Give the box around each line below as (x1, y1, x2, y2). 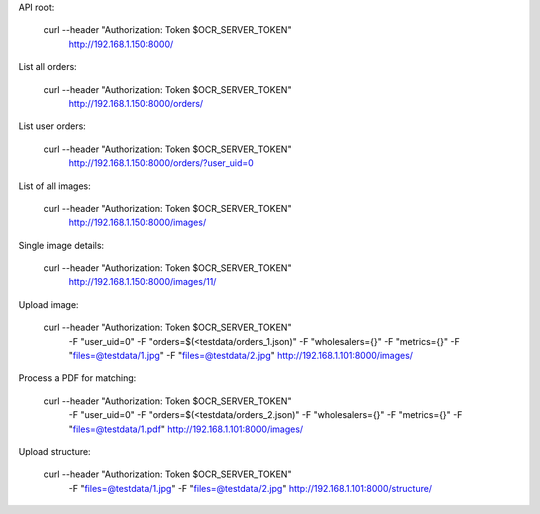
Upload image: (18, 298, 79, 310)
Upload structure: (18, 445, 91, 457)
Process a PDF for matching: (18, 372, 137, 384)
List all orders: (18, 61, 77, 73)
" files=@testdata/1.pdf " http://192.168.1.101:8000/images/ (68, 423, 304, 435)
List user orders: (18, 120, 87, 132)
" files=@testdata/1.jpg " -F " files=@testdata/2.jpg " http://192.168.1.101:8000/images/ (68, 350, 414, 362)
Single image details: (18, 239, 105, 251)
